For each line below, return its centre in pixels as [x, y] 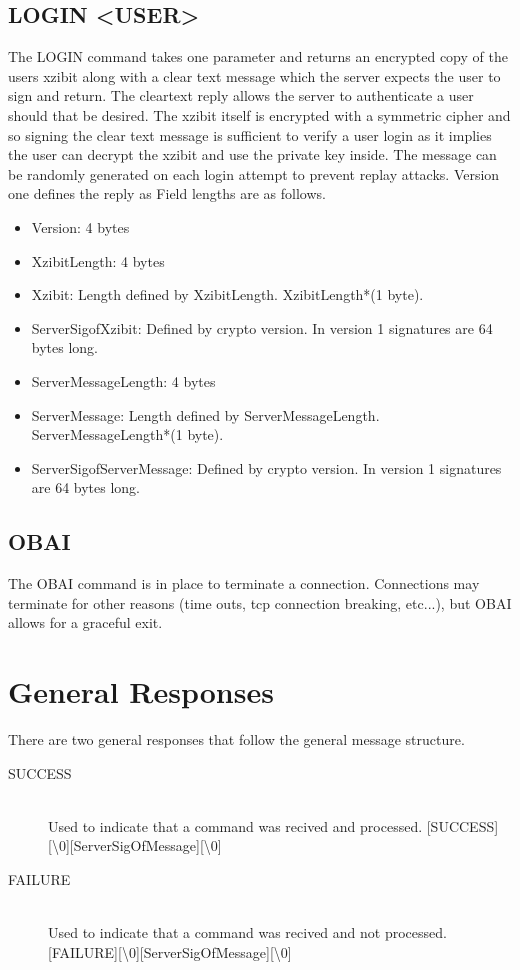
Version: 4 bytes [80, 226]
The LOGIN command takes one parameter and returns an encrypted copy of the [258, 56]
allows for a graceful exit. [85, 622]
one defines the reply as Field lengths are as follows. [167, 193]
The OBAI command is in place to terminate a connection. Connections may [244, 583]
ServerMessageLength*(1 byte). [127, 434]
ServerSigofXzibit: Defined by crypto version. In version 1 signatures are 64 [262, 327]
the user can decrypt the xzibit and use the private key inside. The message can [252, 154]
